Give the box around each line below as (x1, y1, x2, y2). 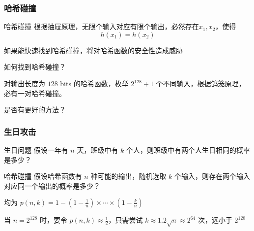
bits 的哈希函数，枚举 (60, 78, 129, 88)
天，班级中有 (77, 145, 118, 155)
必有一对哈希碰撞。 (4, 88, 66, 98)
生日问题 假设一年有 (4, 145, 68, 155)
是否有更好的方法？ (4, 104, 66, 115)
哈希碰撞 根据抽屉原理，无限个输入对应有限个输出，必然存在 (4, 21, 199, 32)
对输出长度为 (4, 78, 45, 88)
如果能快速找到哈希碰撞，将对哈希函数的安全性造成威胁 (4, 45, 183, 55)
